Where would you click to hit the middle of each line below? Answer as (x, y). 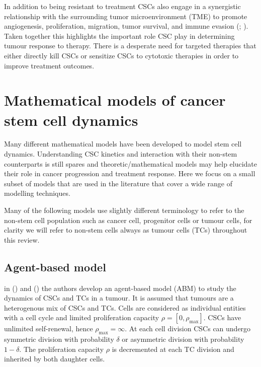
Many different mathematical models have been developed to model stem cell (123, 144)
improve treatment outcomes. (49, 65)
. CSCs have (222, 317)
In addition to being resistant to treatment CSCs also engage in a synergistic (122, 6)
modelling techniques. (37, 193)
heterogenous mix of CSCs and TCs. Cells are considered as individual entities (125, 307)
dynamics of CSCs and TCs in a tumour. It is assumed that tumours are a (119, 298)
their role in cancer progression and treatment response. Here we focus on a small (130, 173)
